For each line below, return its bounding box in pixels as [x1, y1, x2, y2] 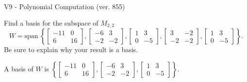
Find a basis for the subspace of [4, 17, 99, 27]
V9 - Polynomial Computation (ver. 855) [4, 1, 125, 11]
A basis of [4, 63, 33, 73]
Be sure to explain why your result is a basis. [4, 44, 138, 55]
